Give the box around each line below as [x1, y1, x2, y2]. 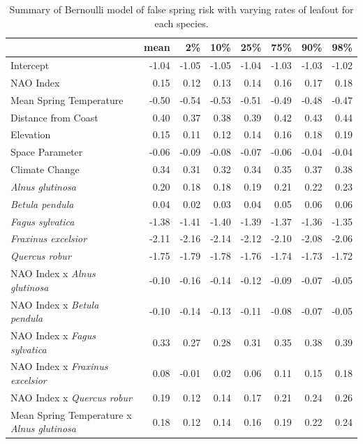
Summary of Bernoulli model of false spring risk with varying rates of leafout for [9, 2, 354, 16]
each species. [154, 15, 209, 30]
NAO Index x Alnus [10, 266, 96, 281]
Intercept [10, 58, 50, 73]
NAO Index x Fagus [10, 328, 96, 343]
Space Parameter [10, 145, 83, 159]
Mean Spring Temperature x [10, 407, 132, 422]
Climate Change [10, 162, 80, 177]
